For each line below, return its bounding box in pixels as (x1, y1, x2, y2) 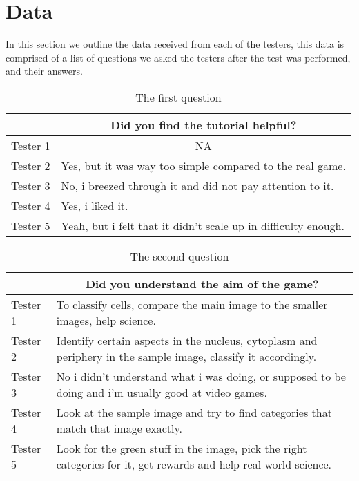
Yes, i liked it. (61, 197, 128, 214)
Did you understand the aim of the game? (85, 275, 319, 292)
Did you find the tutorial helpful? (110, 116, 297, 133)
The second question (130, 247, 229, 264)
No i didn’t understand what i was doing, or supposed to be (56, 368, 346, 384)
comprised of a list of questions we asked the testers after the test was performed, (6, 50, 351, 64)
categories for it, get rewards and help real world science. (56, 455, 332, 472)
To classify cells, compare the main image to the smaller (56, 296, 328, 312)
